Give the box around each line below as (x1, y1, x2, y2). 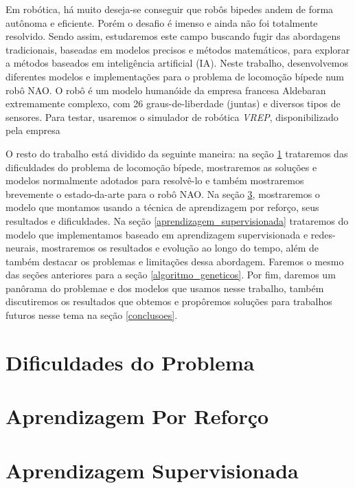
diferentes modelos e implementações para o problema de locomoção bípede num (5, 69, 345, 83)
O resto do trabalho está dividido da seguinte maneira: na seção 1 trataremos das (5, 146, 348, 160)
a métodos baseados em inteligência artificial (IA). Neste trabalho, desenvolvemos (5, 56, 349, 70)
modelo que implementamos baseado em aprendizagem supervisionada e (5, 227, 308, 241)
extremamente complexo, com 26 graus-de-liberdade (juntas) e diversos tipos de (5, 96, 341, 111)
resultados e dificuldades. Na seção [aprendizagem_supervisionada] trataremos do (5, 213, 349, 228)
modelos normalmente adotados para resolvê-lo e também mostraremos (5, 173, 304, 188)
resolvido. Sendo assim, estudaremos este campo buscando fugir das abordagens (5, 29, 341, 43)
